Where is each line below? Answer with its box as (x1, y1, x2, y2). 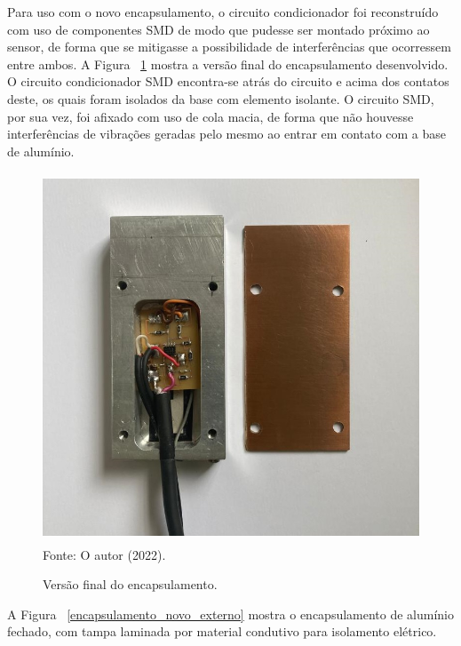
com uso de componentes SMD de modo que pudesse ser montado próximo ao (7, 20, 430, 38)
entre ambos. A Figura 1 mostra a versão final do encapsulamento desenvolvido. (7, 54, 449, 73)
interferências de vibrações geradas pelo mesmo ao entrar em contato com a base (7, 124, 447, 143)
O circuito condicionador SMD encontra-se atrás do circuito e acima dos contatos (7, 72, 449, 91)
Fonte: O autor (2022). (43, 545, 166, 563)
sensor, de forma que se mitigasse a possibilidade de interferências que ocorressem (7, 37, 451, 56)
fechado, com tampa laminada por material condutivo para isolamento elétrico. (7, 622, 437, 641)
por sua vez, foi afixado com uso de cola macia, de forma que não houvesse (7, 107, 414, 125)
